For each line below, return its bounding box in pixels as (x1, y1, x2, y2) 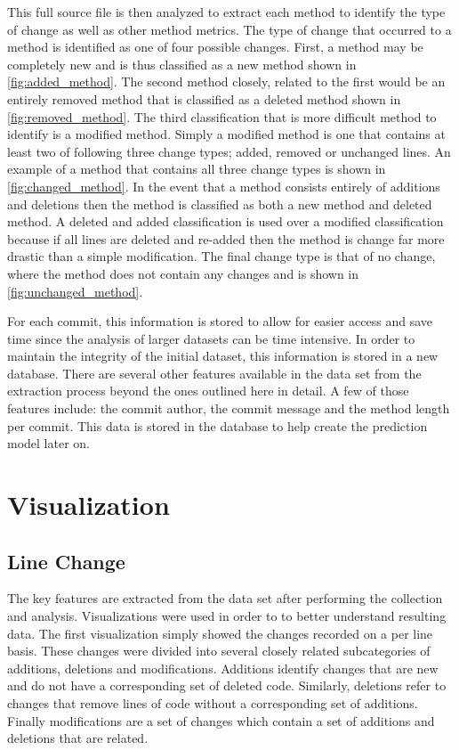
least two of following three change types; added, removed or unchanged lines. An (7, 142, 451, 160)
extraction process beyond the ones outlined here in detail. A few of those (7, 381, 409, 400)
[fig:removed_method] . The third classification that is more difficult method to (7, 107, 437, 126)
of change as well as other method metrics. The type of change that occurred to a (7, 20, 452, 38)
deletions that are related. (7, 729, 149, 747)
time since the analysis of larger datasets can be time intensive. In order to (7, 329, 415, 347)
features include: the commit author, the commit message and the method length (7, 399, 450, 418)
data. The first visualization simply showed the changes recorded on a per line (7, 624, 433, 642)
